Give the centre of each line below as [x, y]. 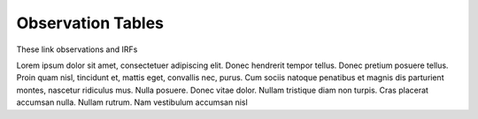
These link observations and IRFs [77, 49]
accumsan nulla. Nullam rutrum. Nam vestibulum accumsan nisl [132, 102]
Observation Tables [90, 23]
